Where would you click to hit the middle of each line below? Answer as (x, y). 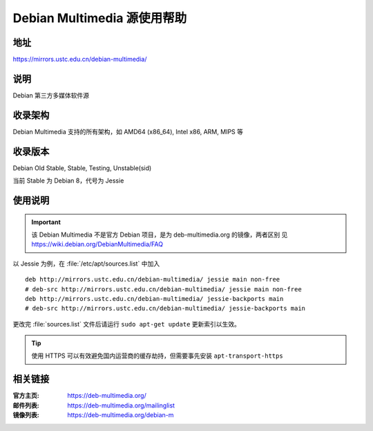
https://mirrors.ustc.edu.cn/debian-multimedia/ (80, 59)
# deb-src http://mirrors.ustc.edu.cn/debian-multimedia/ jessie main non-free (163, 289)
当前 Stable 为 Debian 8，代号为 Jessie (68, 181)
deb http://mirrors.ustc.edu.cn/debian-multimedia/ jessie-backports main (154, 299)
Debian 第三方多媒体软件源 (51, 95)
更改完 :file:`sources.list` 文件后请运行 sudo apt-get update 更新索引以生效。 (127, 324)
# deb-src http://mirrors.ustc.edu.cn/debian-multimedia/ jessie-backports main (165, 309)
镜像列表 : (26, 415)
